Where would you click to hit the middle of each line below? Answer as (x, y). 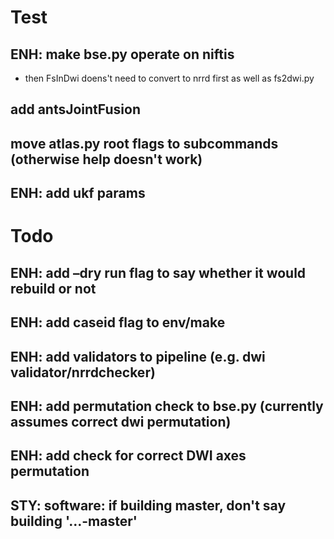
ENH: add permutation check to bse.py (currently (167, 406)
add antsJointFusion (75, 109)
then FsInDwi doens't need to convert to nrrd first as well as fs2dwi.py (169, 78)
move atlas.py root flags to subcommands (144, 143)
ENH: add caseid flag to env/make (118, 322)
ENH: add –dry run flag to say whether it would (158, 272)
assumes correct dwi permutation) (121, 421)
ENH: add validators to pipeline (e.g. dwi (138, 356)
